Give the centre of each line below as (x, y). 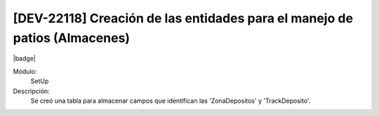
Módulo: (25, 71)
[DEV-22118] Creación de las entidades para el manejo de (183, 18)
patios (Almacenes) (71, 38)
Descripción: (32, 91)
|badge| (25, 59)
